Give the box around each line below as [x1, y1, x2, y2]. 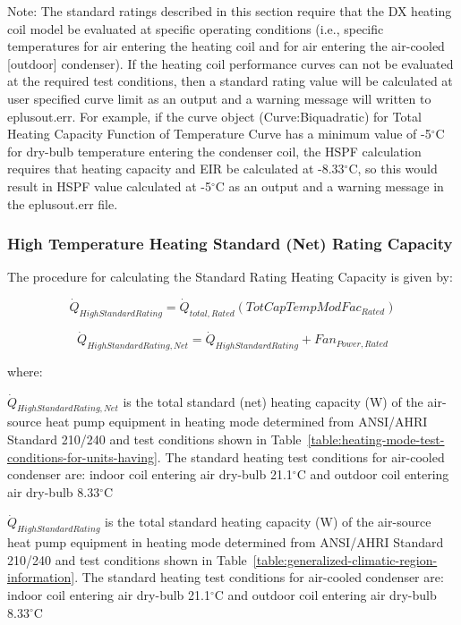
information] [7, 568, 75, 587]
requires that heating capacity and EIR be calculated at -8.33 [7, 159, 345, 178]
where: [7, 361, 43, 380]
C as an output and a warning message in [215, 176, 444, 195]
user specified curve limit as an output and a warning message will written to [7, 89, 431, 107]
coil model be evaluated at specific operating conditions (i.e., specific [7, 19, 384, 38]
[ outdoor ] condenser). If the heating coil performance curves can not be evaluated [7, 54, 454, 72]
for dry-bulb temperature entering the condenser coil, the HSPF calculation [7, 141, 422, 160]
